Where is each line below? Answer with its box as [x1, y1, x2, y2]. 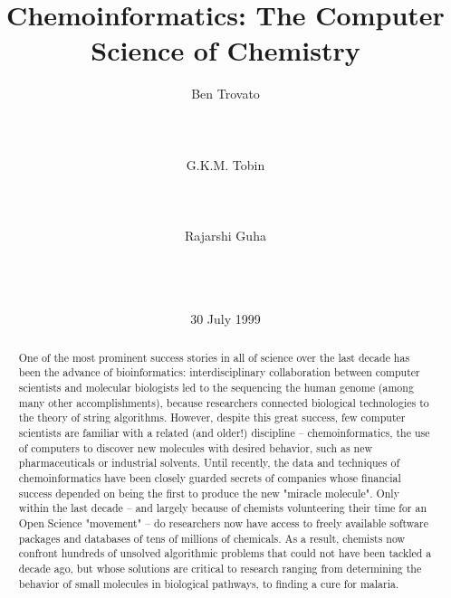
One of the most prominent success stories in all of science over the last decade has [18, 349, 410, 365]
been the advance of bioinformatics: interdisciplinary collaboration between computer [18, 365, 420, 380]
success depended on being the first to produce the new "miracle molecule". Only [18, 485, 399, 500]
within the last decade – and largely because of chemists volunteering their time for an [18, 500, 427, 516]
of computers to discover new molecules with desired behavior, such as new [18, 440, 373, 455]
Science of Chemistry [91, 32, 360, 69]
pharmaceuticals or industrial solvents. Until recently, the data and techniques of [18, 455, 400, 470]
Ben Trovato [191, 84, 260, 103]
